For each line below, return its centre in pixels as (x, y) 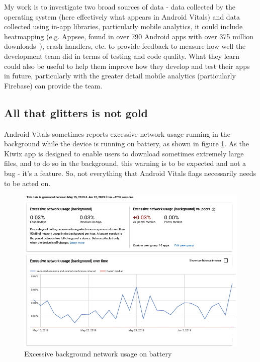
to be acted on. (27, 183)
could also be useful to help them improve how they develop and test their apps (127, 66)
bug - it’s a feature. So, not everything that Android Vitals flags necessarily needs (130, 173)
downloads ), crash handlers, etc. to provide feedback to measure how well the (125, 46)
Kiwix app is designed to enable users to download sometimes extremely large (124, 153)
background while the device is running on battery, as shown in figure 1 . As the (126, 144)
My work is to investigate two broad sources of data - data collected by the (120, 7)
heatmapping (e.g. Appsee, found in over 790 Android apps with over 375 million (129, 36)
